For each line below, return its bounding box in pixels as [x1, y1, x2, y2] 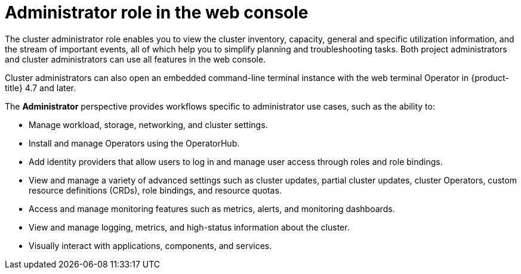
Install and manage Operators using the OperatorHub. [29, 138, 240, 148]
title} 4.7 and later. [5, 82, 76, 93]
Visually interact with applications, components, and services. [29, 240, 272, 251]
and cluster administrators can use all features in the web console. [5, 54, 266, 64]
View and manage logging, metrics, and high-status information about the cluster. [29, 222, 350, 232]
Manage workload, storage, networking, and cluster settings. [29, 119, 268, 130]
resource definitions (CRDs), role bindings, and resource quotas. [29, 185, 282, 195]
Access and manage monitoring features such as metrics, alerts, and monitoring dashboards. [29, 203, 395, 214]
